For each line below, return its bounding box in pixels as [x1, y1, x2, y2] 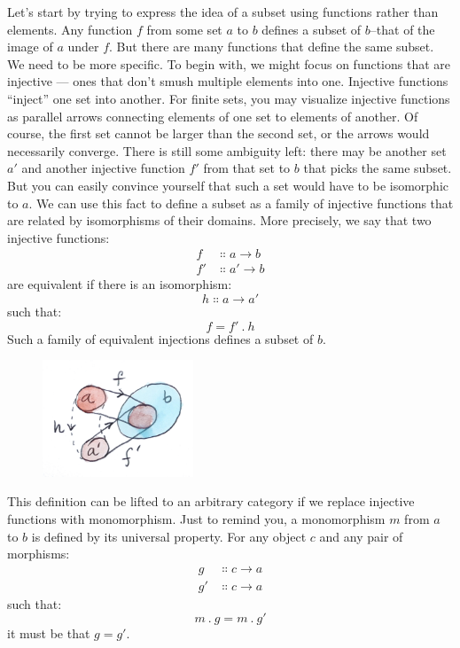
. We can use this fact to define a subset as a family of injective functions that [28, 193, 454, 212]
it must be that [7, 624, 90, 643]
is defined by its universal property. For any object [31, 527, 307, 545]
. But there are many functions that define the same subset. [109, 37, 434, 56]
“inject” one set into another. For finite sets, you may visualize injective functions [7, 89, 450, 107]
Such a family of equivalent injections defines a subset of [7, 329, 314, 347]
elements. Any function [7, 20, 133, 38]
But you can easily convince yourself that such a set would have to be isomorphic [7, 176, 449, 194]
